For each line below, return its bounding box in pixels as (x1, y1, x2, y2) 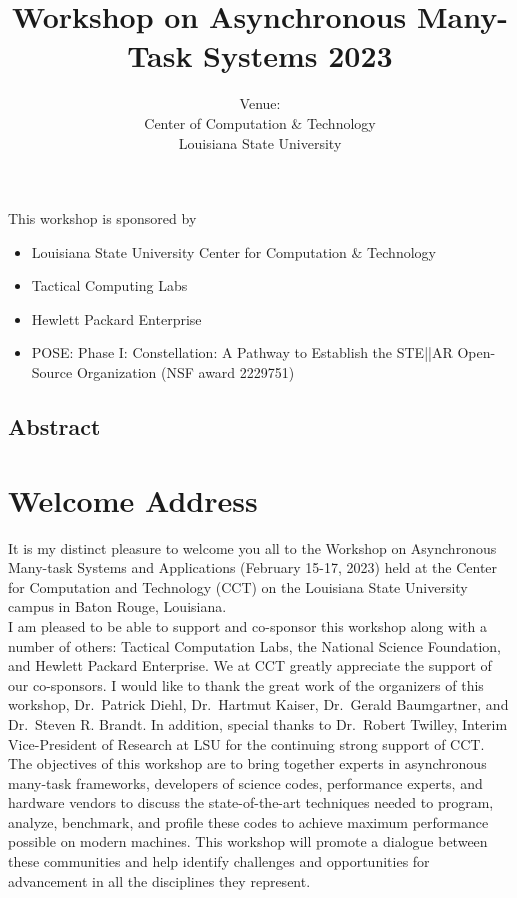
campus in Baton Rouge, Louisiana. (8, 596, 227, 617)
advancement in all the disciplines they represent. (8, 870, 311, 891)
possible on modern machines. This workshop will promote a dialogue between (8, 831, 488, 852)
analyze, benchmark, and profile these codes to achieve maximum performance (8, 811, 489, 832)
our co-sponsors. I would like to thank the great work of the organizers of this (8, 674, 484, 695)
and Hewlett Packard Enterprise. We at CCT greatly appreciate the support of (8, 655, 492, 676)
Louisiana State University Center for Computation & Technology (31, 241, 436, 262)
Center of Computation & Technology (144, 112, 376, 133)
